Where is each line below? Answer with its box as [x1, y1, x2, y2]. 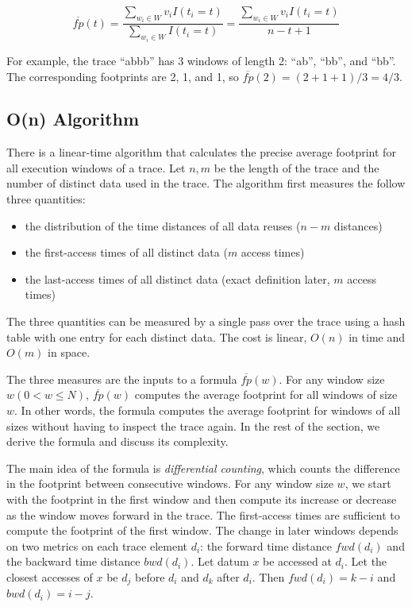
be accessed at [263, 553, 332, 570]
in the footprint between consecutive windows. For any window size [6, 475, 333, 492]
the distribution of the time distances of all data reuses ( [25, 217, 301, 234]
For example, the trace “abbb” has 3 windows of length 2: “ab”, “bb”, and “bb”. [6, 52, 396, 68]
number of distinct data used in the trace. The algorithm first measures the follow [6, 175, 406, 191]
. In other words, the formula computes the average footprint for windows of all [14, 402, 401, 419]
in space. [48, 344, 90, 361]
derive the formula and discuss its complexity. [6, 433, 229, 450]
